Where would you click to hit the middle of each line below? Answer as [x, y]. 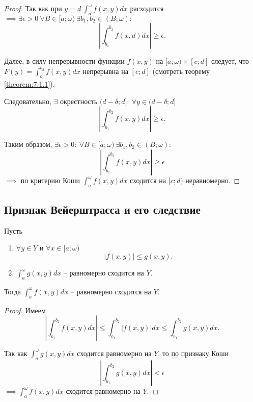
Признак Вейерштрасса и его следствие [102, 209]
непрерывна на [105, 71]
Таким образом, [28, 144]
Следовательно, [28, 101]
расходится [147, 8]
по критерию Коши [50, 180]
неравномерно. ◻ [213, 180]
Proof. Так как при [33, 8]
